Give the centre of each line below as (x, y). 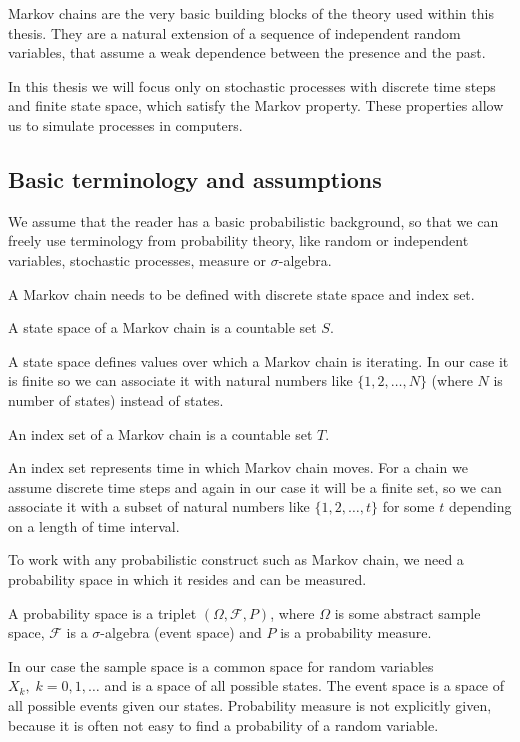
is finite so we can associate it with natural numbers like (180, 380)
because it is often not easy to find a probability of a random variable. (223, 724)
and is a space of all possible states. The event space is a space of (304, 685)
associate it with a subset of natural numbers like (159, 506)
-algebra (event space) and (181, 632)
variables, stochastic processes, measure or (137, 259)
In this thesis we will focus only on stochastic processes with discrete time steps (252, 85)
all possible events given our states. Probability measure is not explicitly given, (250, 705)
